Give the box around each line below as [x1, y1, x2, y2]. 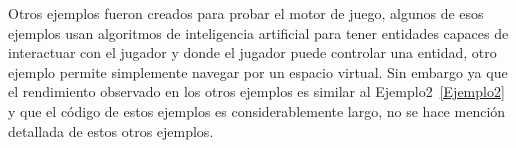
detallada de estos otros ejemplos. [8, 120, 214, 141]
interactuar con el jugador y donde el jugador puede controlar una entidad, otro [8, 42, 497, 63]
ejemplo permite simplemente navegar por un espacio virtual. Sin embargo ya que [8, 61, 508, 82]
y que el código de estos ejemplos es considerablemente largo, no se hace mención [8, 100, 506, 121]
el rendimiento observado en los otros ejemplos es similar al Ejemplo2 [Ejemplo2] [8, 81, 505, 102]
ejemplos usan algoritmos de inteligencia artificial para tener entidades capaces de [8, 22, 509, 43]
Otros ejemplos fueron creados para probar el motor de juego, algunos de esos [8, 3, 484, 23]
